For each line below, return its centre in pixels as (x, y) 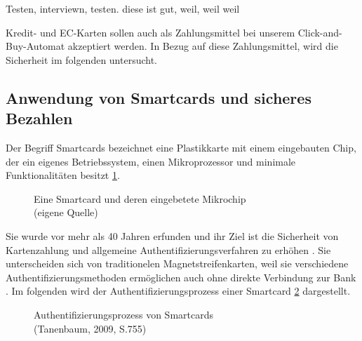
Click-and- (320, 32)
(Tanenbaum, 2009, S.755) (90, 328)
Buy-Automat (35, 46)
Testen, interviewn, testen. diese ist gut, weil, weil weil (123, 8)
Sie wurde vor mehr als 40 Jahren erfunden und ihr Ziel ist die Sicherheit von (172, 235)
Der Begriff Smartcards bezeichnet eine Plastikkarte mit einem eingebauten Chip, (181, 147)
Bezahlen (39, 118)
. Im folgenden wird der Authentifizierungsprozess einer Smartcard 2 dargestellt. (178, 291)
